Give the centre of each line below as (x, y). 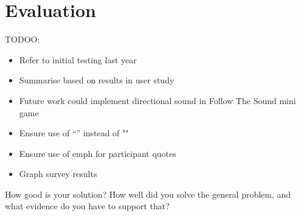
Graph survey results (58, 174)
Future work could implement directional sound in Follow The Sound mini (157, 100)
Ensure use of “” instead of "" (74, 133)
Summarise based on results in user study (97, 80)
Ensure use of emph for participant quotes (98, 153)
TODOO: (22, 39)
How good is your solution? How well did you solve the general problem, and (148, 194)
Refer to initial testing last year (78, 59)
